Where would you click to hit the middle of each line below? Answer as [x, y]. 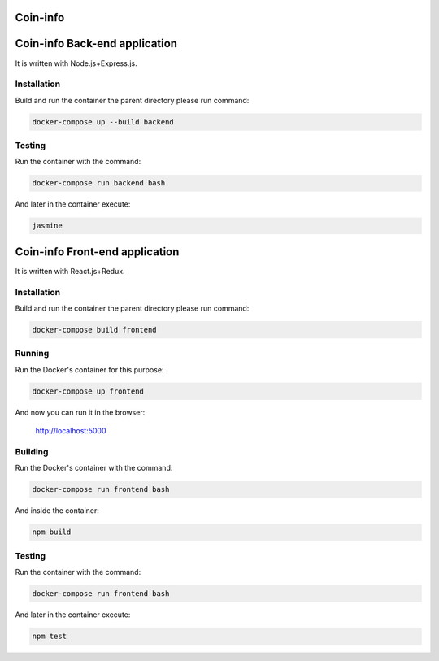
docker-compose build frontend [95, 330]
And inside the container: [57, 511]
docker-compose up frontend [88, 391]
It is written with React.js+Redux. [70, 271]
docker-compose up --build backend [103, 122]
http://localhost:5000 [71, 431]
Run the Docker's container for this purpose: [89, 369]
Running [32, 354]
